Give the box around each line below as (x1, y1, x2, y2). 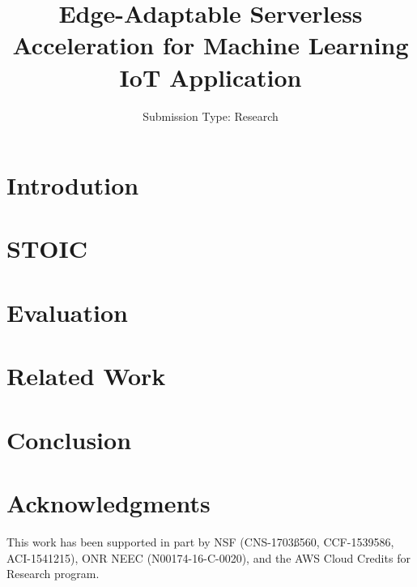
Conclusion (6, 422, 132, 456)
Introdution (6, 169, 139, 202)
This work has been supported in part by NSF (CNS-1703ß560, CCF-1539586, (6, 533, 394, 550)
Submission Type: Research (143, 107, 279, 124)
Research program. (6, 565, 100, 582)
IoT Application (119, 60, 302, 93)
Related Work (6, 359, 166, 392)
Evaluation (6, 295, 128, 328)
